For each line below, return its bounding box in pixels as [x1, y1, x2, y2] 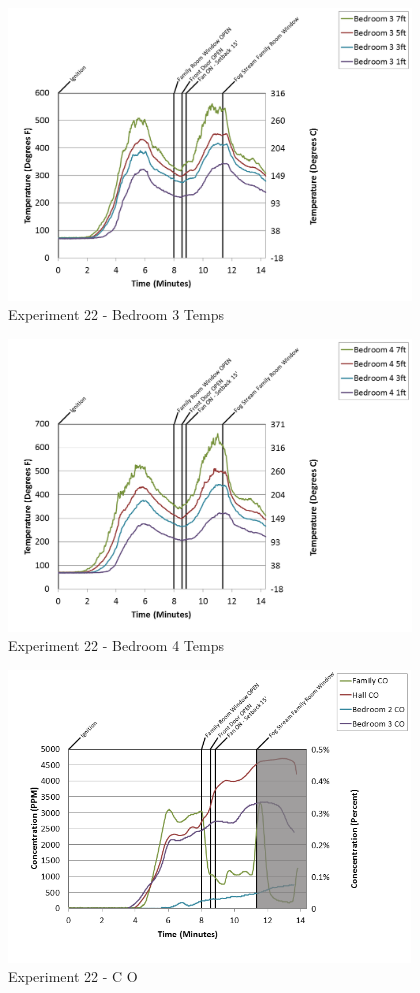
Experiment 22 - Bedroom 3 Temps [8, 304, 224, 325]
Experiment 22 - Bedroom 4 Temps [8, 635, 224, 656]
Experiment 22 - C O [8, 966, 138, 987]
